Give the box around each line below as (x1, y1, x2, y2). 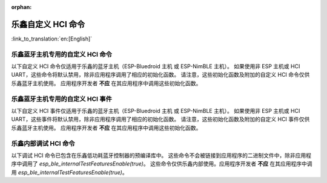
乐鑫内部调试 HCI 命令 (11, 139, 75, 147)
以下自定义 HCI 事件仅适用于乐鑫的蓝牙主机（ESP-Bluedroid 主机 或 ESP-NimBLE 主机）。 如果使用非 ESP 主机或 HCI (11, 107, 300, 114)
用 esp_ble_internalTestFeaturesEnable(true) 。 (11, 169, 128, 176)
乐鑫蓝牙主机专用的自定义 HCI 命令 (11, 50, 112, 59)
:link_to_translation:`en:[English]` (11, 35, 93, 42)
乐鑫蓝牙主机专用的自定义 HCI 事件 (11, 94, 112, 103)
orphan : (11, 4, 32, 10)
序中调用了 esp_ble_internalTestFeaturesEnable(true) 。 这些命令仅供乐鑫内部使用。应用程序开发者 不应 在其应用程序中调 (11, 160, 312, 167)
